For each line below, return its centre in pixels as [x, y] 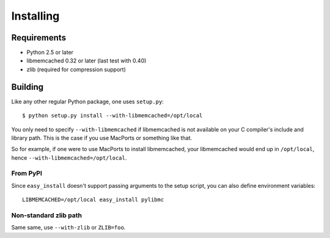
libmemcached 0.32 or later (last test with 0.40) [86, 61]
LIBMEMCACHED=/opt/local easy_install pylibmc [93, 200]
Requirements [39, 38]
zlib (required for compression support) [76, 69]
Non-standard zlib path [47, 215]
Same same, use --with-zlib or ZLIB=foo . [68, 228]
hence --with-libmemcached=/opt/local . [69, 158]
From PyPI [27, 173]
